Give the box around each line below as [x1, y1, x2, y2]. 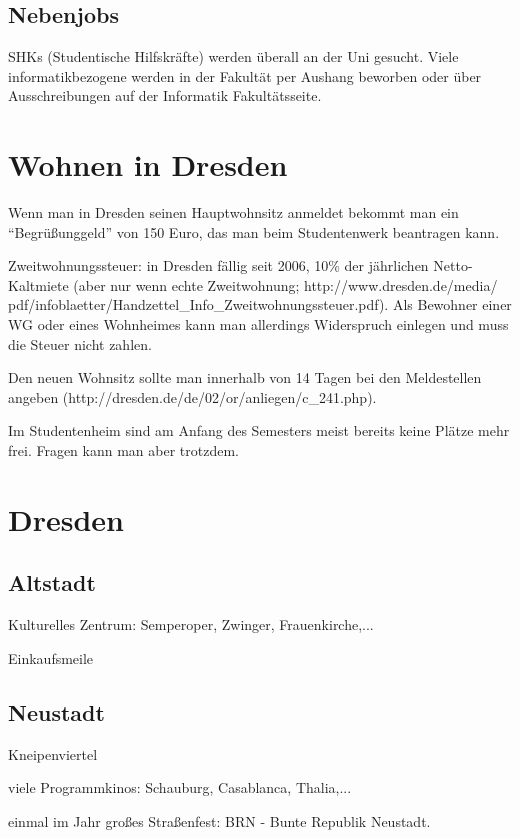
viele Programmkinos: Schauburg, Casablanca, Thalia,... [8, 777, 352, 798]
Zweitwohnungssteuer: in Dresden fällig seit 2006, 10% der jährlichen [8, 255, 429, 276]
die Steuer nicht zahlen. [8, 333, 152, 354]
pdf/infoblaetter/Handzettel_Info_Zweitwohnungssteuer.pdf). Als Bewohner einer [8, 294, 512, 315]
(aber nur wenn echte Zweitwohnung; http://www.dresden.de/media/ [73, 274, 498, 295]
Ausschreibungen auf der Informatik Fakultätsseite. [8, 85, 322, 106]
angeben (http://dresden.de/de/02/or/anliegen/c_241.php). [8, 386, 377, 407]
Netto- [433, 255, 473, 276]
